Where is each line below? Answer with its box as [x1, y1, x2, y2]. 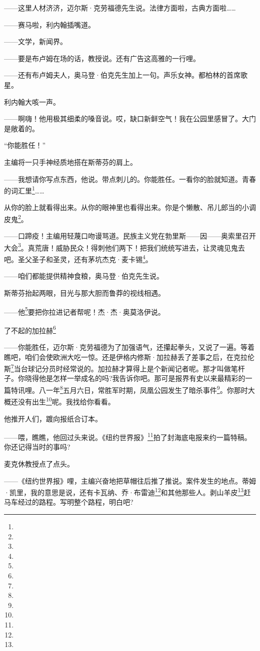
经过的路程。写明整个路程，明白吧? [17, 497, 133, 507]
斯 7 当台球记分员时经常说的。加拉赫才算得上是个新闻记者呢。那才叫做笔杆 [4, 362, 245, 373]
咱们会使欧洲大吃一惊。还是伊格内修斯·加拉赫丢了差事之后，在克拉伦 [24, 351, 254, 362]
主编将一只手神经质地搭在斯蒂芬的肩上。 [4, 156, 137, 167]
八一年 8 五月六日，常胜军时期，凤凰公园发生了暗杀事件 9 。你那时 [38, 383, 248, 395]
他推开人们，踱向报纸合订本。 [4, 413, 102, 423]
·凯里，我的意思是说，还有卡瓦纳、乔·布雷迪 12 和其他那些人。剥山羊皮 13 [4, 486, 244, 497]
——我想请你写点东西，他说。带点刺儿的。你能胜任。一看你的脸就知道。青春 [4, 173, 256, 184]
